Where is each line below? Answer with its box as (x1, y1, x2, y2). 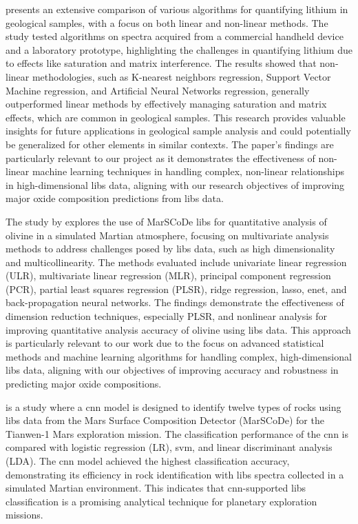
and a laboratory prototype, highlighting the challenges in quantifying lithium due (6, 42, 352, 57)
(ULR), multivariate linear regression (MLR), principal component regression (6, 268, 331, 283)
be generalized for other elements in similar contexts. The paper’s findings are (6, 137, 334, 151)
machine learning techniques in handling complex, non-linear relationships (32, 164, 344, 179)
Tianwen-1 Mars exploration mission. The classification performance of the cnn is (6, 426, 349, 441)
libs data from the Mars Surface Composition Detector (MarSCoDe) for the (6, 413, 324, 427)
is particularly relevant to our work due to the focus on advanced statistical (6, 336, 324, 350)
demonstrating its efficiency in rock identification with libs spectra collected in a (6, 467, 344, 481)
